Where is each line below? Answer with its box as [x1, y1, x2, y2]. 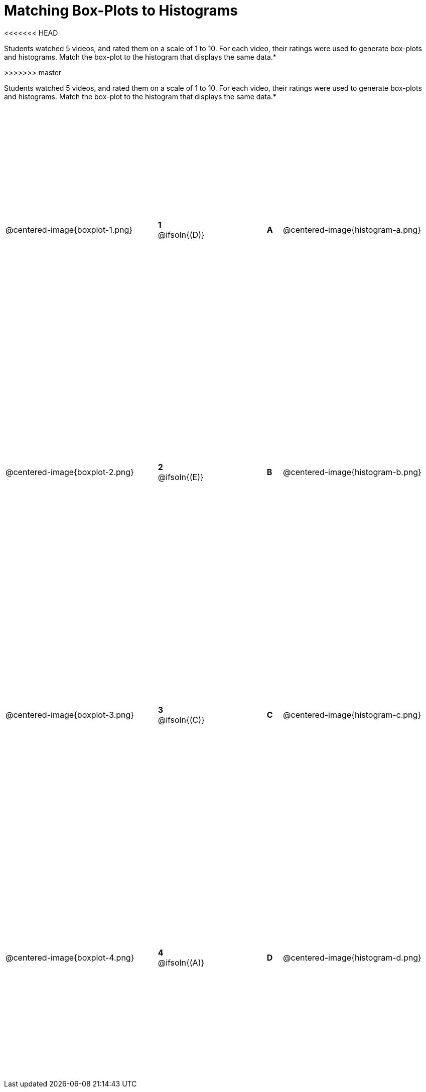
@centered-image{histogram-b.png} [283, 467, 421, 478]
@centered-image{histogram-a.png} [283, 224, 421, 235]
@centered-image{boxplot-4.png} [6, 952, 134, 963]
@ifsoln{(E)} [158, 472, 204, 483]
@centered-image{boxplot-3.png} [6, 709, 134, 720]
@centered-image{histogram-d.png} [283, 952, 421, 963]
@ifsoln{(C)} [158, 714, 205, 725]
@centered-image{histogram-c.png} [283, 709, 421, 720]
